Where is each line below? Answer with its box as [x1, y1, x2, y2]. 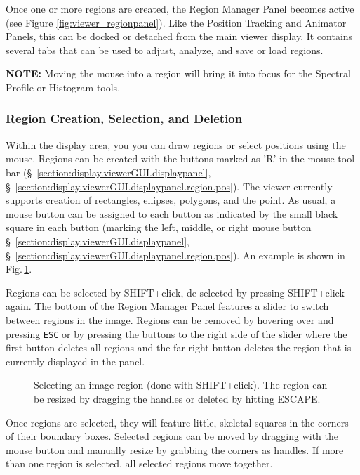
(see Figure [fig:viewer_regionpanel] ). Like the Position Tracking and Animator [6, 15, 347, 30]
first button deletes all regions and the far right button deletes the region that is [6, 340, 352, 355]
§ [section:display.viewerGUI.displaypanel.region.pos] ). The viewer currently [6, 178, 333, 193]
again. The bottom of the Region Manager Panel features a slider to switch [6, 299, 329, 313]
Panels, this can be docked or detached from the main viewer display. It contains [6, 29, 353, 44]
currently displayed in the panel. [6, 353, 145, 368]
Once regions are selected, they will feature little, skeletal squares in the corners [6, 415, 349, 429]
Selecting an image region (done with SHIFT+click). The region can [34, 377, 328, 392]
